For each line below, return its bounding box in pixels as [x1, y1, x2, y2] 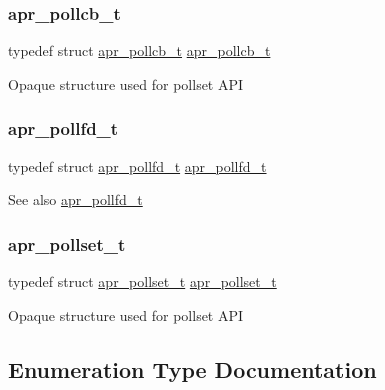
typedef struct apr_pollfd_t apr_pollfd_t [8, 155, 267, 176]
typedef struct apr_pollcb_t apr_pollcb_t [8, 40, 271, 61]
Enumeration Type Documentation [8, 353, 377, 384]
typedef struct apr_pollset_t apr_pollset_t [8, 271, 277, 292]
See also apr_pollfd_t [8, 189, 143, 210]
